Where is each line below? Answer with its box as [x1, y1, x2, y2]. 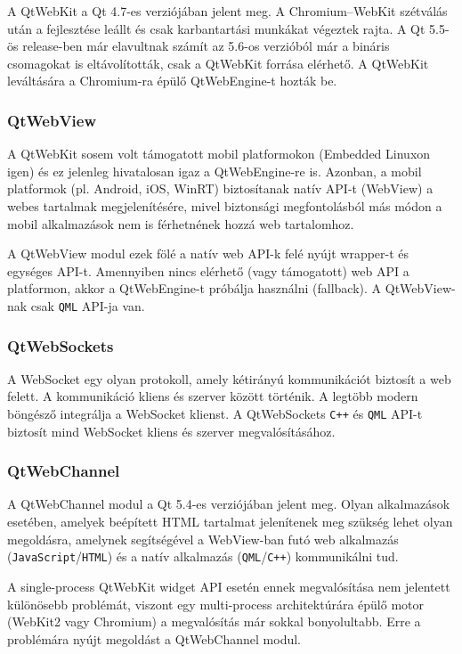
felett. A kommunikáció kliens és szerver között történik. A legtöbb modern [7, 387, 418, 405]
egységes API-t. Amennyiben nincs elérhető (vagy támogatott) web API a [7, 261, 409, 280]
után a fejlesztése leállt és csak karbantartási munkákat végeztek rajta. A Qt [7, 19, 426, 37]
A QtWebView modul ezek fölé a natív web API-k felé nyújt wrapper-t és [7, 244, 409, 263]
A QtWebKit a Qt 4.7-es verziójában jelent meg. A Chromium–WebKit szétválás [7, 2, 448, 20]
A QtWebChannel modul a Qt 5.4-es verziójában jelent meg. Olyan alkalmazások [7, 495, 450, 513]
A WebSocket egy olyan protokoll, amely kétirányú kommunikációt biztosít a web [7, 369, 451, 388]
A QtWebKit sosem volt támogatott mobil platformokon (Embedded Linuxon [7, 144, 431, 163]
